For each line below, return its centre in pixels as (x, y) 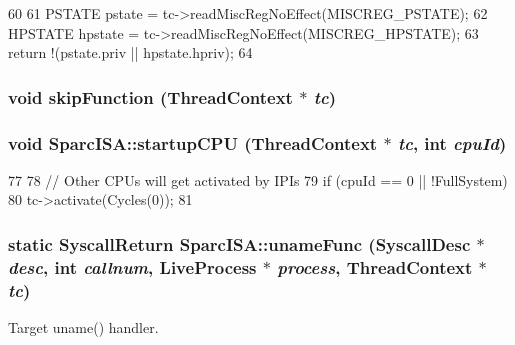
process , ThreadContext (375, 266)
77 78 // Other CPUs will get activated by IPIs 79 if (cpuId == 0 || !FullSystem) (258, 179)
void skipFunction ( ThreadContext (150, 96)
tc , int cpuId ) (452, 142)
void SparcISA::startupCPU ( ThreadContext (193, 142)
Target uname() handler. (83, 327)
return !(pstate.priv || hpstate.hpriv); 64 (130, 52)
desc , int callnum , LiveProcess (132, 266)
